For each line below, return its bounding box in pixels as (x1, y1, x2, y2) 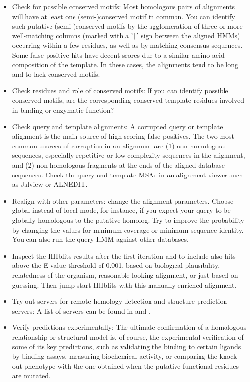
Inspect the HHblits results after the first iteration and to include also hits (12, 250, 236, 261)
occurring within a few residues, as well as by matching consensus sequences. (12, 40, 243, 50)
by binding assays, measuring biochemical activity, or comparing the (12, 351, 217, 361)
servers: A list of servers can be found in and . (12, 305, 150, 316)
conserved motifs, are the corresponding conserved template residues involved (12, 95, 244, 105)
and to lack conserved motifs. (12, 69, 100, 79)
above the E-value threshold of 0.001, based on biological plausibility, (12, 260, 220, 270)
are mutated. (12, 370, 51, 381)
